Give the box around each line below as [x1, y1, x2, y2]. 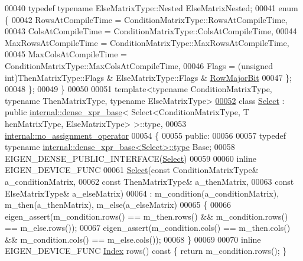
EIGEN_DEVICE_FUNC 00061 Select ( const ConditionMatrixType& [5, 164, 259, 176]
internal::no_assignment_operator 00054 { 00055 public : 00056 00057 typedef [5, 129, 286, 141]
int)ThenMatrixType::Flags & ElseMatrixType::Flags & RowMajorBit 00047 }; [5, 71, 292, 83]
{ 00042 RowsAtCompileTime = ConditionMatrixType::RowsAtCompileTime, [5, 13, 288, 25]
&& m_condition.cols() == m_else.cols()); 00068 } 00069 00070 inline [5, 233, 261, 245]
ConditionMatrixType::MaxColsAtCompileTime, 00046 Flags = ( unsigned [5, 59, 273, 71]
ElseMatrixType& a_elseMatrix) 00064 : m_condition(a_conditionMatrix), [5, 187, 279, 199]
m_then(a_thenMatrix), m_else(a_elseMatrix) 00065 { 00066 [5, 198, 231, 211]
